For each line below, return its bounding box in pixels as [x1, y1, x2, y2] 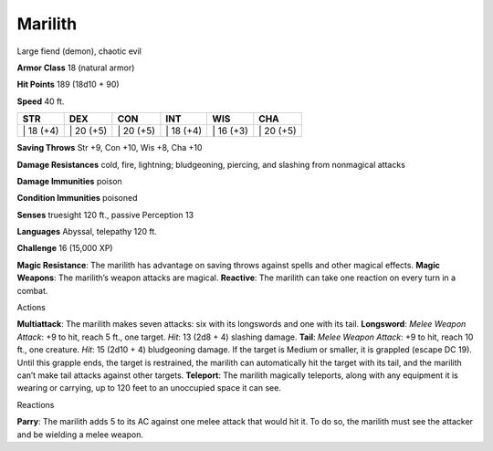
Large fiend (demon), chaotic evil [16, 46, 142, 57]
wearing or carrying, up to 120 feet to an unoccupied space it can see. [16, 383, 282, 393]
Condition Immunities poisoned [16, 193, 138, 204]
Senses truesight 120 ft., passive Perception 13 [16, 209, 194, 220]
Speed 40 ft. [16, 96, 65, 107]
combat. [16, 285, 48, 296]
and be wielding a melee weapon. [16, 429, 143, 440]
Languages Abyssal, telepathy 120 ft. [16, 226, 157, 237]
